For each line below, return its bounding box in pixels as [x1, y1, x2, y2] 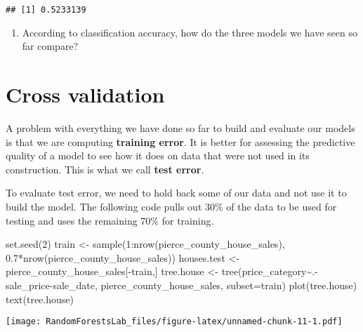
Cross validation [6, 80, 165, 109]
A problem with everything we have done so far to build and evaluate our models [6, 120, 355, 135]
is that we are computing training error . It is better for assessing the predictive [6, 134, 355, 149]
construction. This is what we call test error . [6, 161, 204, 176]
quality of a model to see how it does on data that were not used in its [6, 148, 310, 163]
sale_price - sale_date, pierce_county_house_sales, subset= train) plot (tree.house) [6, 277, 357, 292]
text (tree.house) [6, 291, 74, 306]
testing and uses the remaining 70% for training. [6, 213, 214, 227]
